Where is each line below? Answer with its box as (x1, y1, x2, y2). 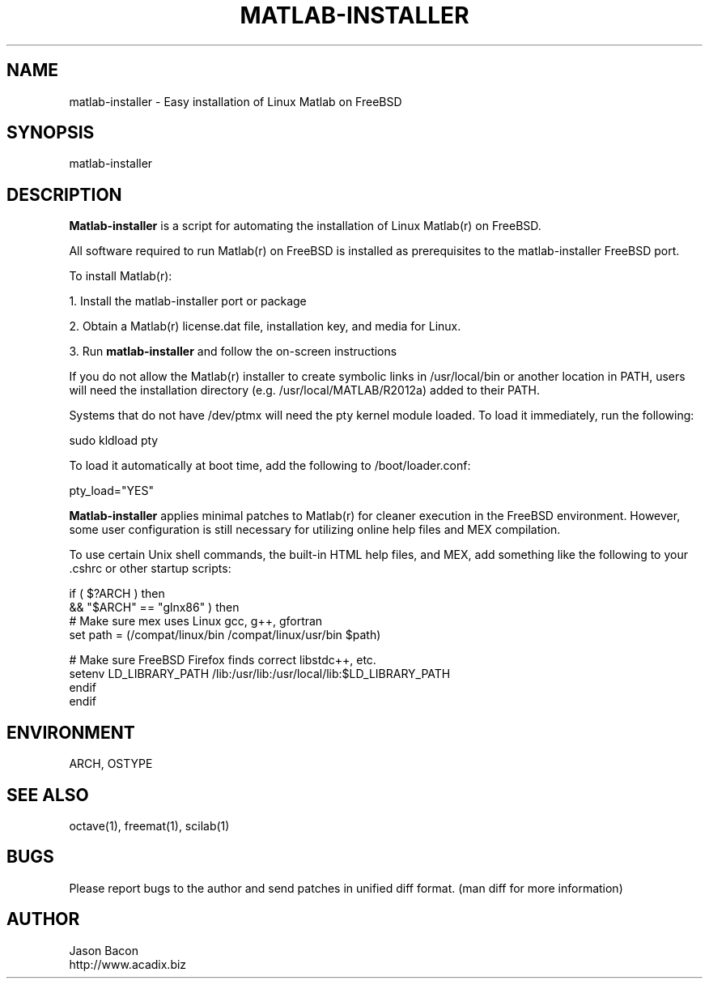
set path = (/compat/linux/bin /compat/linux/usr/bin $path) (69, 628, 381, 642)
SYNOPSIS (6, 122, 95, 143)
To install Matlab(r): (69, 269, 172, 284)
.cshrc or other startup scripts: (69, 561, 231, 576)
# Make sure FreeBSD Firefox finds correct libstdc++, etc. (69, 653, 376, 667)
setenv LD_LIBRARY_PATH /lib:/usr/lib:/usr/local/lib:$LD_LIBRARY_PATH (69, 667, 451, 681)
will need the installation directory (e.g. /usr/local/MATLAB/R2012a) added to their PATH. (69, 383, 540, 398)
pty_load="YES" (69, 484, 154, 498)
